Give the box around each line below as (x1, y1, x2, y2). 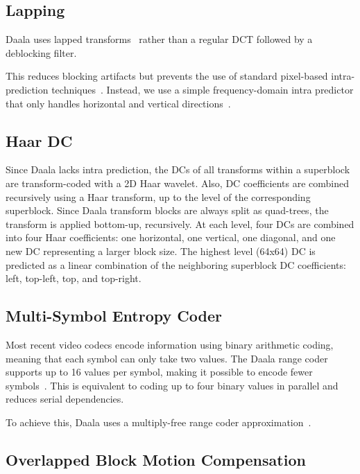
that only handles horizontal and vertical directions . (6, 96, 231, 110)
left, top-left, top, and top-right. (6, 271, 142, 286)
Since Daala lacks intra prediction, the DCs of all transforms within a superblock (6, 162, 350, 177)
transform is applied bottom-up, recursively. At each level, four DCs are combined (6, 216, 354, 231)
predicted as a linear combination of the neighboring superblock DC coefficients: (6, 257, 346, 272)
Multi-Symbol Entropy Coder (6, 305, 222, 326)
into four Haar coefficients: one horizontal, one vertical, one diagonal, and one (6, 230, 336, 245)
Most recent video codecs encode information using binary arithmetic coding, (6, 337, 334, 351)
